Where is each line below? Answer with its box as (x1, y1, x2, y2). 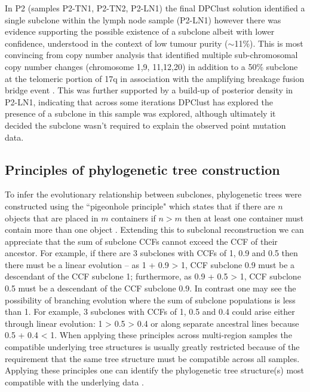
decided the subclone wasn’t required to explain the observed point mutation (5, 118, 286, 131)
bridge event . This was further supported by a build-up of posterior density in (5, 84, 293, 96)
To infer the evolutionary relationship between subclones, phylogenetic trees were (5, 188, 302, 200)
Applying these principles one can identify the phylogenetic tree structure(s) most (5, 364, 305, 376)
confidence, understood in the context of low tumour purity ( (5, 37, 228, 49)
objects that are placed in (5, 211, 99, 224)
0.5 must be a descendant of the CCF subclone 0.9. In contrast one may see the (5, 282, 296, 294)
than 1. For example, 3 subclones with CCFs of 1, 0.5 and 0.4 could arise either (5, 305, 295, 318)
